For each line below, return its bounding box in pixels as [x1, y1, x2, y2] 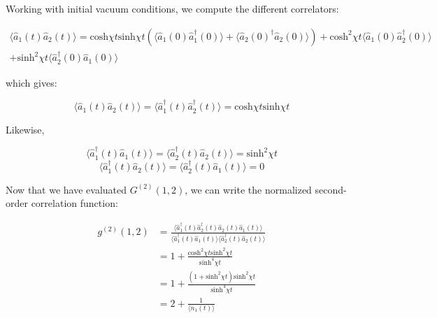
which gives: [6, 75, 57, 89]
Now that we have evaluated [6, 182, 127, 196]
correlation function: [31, 196, 118, 210]
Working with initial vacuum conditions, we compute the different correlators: [6, 1, 339, 15]
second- [315, 182, 347, 196]
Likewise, [6, 122, 45, 136]
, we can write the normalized [185, 182, 312, 196]
